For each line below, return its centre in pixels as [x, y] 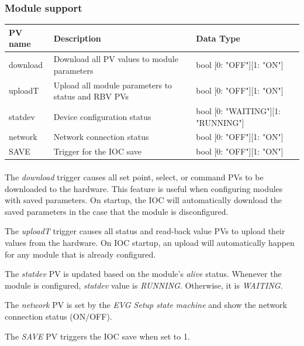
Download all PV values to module [116, 59]
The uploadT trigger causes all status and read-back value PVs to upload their [145, 231]
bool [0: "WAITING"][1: [239, 111]
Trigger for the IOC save [97, 151]
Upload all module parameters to [113, 85]
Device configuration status [102, 116]
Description [77, 38]
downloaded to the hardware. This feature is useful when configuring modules [144, 188]
